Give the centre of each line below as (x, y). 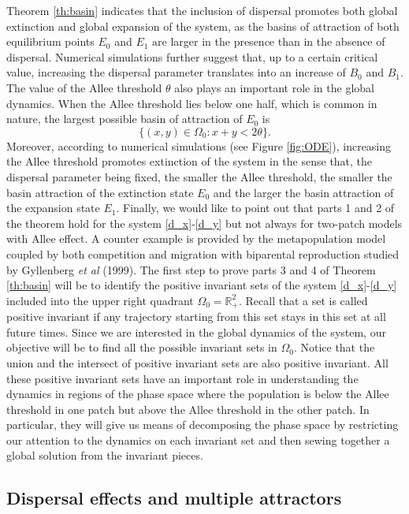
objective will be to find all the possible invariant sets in (142, 347)
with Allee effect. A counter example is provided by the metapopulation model (196, 238)
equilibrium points (50, 41)
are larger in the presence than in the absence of (269, 41)
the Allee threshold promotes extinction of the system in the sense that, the (190, 161)
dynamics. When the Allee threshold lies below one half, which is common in (192, 103)
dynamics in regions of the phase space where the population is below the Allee (198, 394)
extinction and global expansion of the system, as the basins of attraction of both (203, 26)
